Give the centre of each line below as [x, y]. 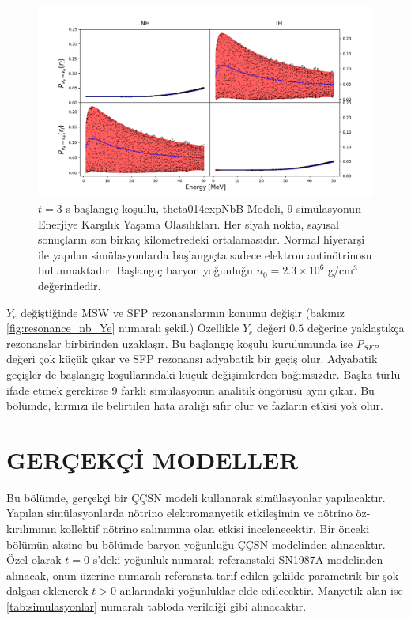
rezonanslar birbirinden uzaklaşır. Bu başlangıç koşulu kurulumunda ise [180, 343]
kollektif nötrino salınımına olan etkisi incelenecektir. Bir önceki [215, 529]
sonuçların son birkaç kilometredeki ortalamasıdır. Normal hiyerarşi [202, 239]
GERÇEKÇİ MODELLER [153, 459]
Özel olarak [34, 560]
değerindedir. [70, 285]
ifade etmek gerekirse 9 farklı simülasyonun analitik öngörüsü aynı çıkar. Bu [190, 389]
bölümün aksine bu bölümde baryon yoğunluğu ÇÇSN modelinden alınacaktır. [196, 544]
